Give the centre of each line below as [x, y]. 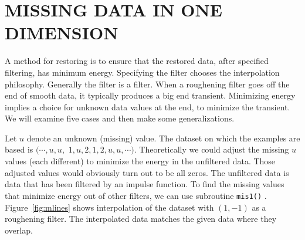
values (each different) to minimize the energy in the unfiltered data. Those [140, 161]
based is [19, 149]
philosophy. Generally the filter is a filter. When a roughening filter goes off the [147, 84]
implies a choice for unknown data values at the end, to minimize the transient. [148, 107]
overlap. [19, 230]
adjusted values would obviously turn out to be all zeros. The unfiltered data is [147, 172]
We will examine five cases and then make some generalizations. [120, 118]
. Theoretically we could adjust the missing [211, 149]
